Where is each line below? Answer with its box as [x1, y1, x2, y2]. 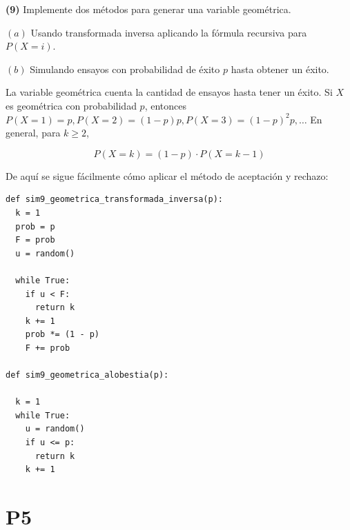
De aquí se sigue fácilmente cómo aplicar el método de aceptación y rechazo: [6, 168, 329, 183]
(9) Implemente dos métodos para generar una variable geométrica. [6, 2, 291, 16]
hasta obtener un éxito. [231, 61, 329, 76]
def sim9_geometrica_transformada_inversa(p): [6, 194, 223, 205]
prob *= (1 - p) [25, 329, 100, 340]
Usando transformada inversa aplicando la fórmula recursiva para [30, 25, 307, 39]
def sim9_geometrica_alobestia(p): [6, 370, 169, 380]
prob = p [15, 221, 55, 232]
